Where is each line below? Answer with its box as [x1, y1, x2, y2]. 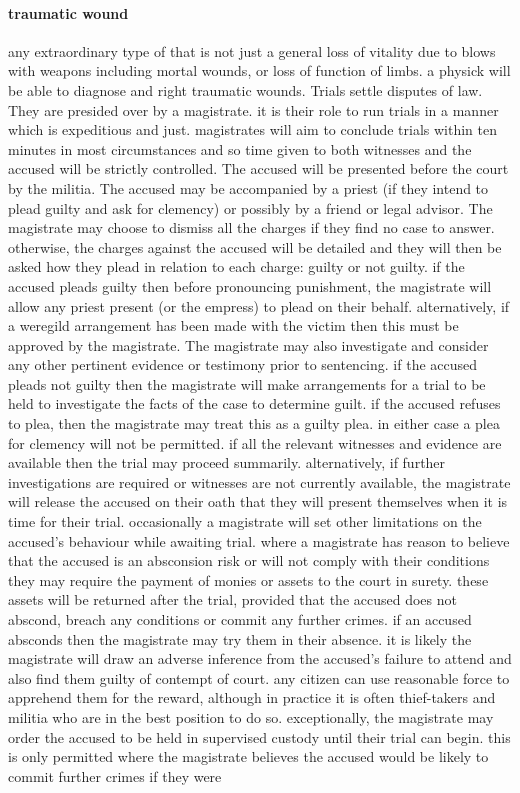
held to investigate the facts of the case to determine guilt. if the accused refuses [8, 393, 501, 414]
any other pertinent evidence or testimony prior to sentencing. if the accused [8, 354, 478, 375]
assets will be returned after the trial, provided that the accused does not [8, 589, 457, 610]
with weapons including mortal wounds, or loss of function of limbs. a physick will [8, 60, 511, 81]
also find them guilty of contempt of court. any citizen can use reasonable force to [8, 667, 510, 688]
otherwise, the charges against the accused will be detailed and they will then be [8, 236, 502, 257]
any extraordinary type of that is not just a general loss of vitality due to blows [8, 40, 496, 61]
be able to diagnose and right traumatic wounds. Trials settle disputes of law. [8, 79, 483, 100]
